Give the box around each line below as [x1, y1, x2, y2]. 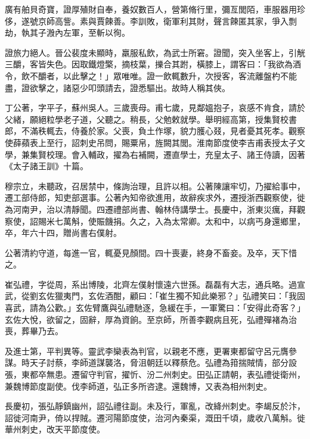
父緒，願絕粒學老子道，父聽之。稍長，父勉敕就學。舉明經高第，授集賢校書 [5, 113, 297, 125]
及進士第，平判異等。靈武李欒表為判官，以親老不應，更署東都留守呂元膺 [5, 344, 289, 357]
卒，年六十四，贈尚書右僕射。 [5, 226, 122, 239]
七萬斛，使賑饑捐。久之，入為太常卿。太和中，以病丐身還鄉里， [54, 214, 305, 227]
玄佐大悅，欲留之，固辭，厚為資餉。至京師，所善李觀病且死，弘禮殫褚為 [5, 313, 289, 325]
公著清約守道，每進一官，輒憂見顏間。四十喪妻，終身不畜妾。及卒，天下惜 [5, 246, 297, 259]
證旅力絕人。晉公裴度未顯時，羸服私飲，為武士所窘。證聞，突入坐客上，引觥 [5, 46, 305, 58]
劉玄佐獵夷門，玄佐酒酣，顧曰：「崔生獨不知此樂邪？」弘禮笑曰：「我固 [29, 289, 305, 302]
